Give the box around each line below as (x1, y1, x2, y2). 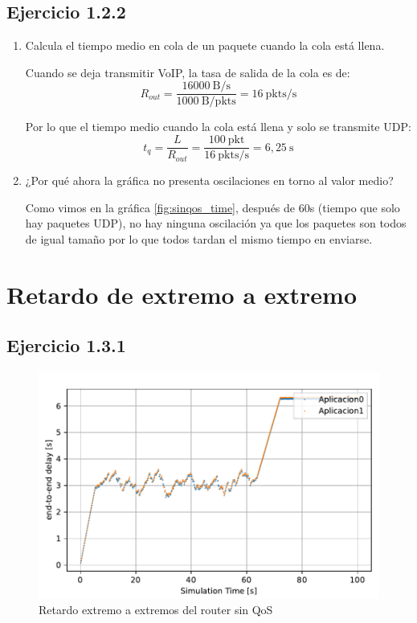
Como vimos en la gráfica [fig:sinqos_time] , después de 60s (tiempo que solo (25, 199, 400, 215)
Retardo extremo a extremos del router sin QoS (39, 601, 273, 618)
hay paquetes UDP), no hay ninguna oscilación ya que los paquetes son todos (25, 215, 407, 232)
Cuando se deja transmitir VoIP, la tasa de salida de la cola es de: (25, 64, 350, 80)
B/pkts (201, 96, 236, 108)
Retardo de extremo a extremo (6, 277, 357, 310)
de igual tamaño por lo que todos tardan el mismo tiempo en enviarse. (25, 230, 373, 247)
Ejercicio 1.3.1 (6, 333, 126, 358)
